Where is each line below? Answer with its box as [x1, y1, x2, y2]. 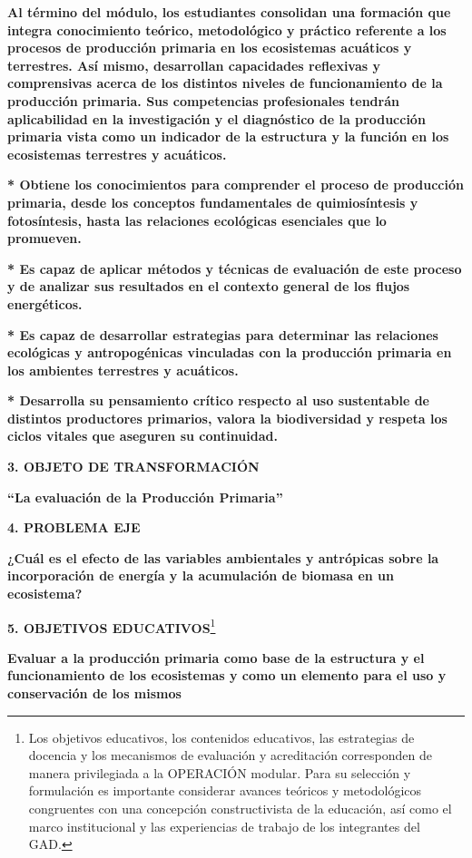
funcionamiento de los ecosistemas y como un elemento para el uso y [7, 666, 447, 685]
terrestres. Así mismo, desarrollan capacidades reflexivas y [7, 55, 380, 74]
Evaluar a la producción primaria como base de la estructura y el [7, 648, 425, 667]
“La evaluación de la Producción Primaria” [7, 487, 283, 506]
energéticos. [7, 294, 83, 313]
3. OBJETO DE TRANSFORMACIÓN [7, 457, 260, 476]
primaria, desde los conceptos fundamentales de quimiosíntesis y [7, 192, 418, 211]
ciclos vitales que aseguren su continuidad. [7, 426, 278, 445]
